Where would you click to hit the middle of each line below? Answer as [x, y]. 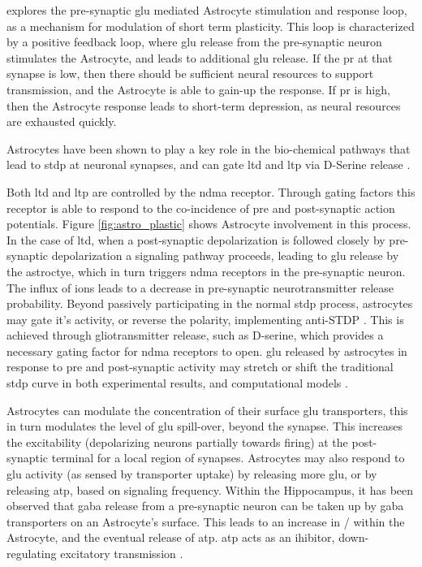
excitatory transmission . [122, 553]
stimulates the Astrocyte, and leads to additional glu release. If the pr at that [200, 57]
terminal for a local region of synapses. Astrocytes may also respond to [228, 458]
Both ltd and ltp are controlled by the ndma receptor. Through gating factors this [211, 191]
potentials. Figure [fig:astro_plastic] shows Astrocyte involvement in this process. [209, 224]
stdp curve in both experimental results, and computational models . [177, 383]
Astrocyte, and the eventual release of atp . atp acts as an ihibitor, [171, 537]
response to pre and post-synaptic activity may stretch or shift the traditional [200, 367]
